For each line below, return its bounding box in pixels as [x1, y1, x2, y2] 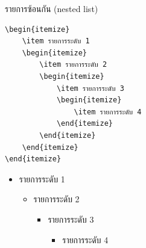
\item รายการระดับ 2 [39, 60, 107, 69]
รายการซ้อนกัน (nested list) [5, 2, 98, 14]
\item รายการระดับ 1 [22, 37, 90, 46]
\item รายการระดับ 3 [56, 84, 124, 93]
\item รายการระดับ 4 [74, 107, 142, 116]
